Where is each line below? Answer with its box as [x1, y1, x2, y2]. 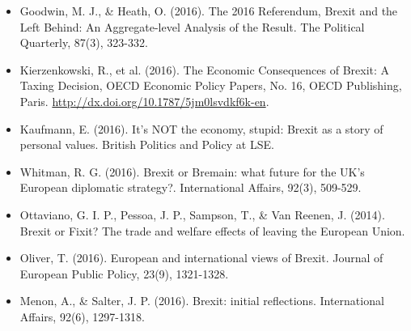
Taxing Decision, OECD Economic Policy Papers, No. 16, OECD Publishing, [19, 77, 402, 94]
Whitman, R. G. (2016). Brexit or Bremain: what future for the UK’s [19, 163, 365, 180]
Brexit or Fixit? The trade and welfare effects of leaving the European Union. [19, 222, 405, 239]
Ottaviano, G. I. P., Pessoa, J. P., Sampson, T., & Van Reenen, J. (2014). [19, 206, 385, 223]
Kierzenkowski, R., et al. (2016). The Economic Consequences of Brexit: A [19, 61, 390, 78]
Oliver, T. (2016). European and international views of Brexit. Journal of [19, 249, 383, 266]
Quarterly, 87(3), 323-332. [19, 34, 148, 51]
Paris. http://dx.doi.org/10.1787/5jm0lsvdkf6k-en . [19, 92, 269, 109]
